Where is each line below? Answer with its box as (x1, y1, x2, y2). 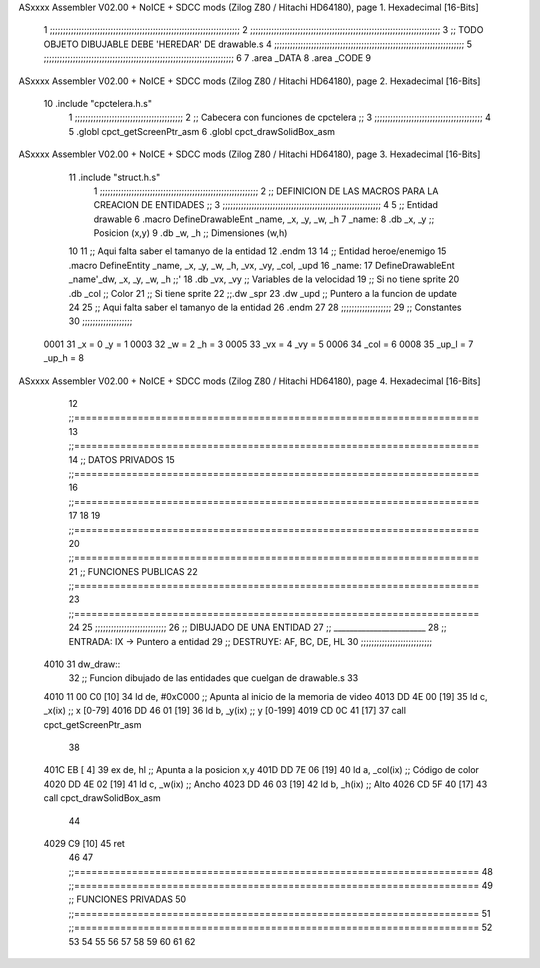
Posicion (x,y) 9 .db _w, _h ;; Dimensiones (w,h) (93, 227, 288, 239)
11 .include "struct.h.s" (68, 171, 161, 183)
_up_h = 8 (43, 352, 85, 364)
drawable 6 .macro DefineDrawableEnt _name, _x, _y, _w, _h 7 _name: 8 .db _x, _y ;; (93, 213, 435, 225)
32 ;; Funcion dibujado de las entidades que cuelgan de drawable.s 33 (68, 672, 359, 684)
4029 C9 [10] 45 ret (43, 837, 125, 849)
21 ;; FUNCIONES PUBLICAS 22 (68, 565, 199, 577)
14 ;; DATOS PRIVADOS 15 (68, 453, 175, 465)
